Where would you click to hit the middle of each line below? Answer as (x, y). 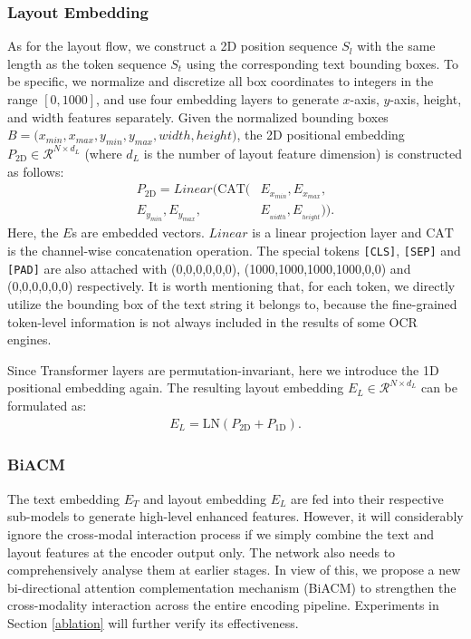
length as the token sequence (87, 63)
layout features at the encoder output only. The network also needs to (202, 552)
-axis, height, (426, 99)
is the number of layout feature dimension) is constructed (303, 153)
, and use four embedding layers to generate (217, 99)
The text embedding (64, 498)
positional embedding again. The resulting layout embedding (176, 387)
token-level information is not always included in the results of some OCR (212, 321)
